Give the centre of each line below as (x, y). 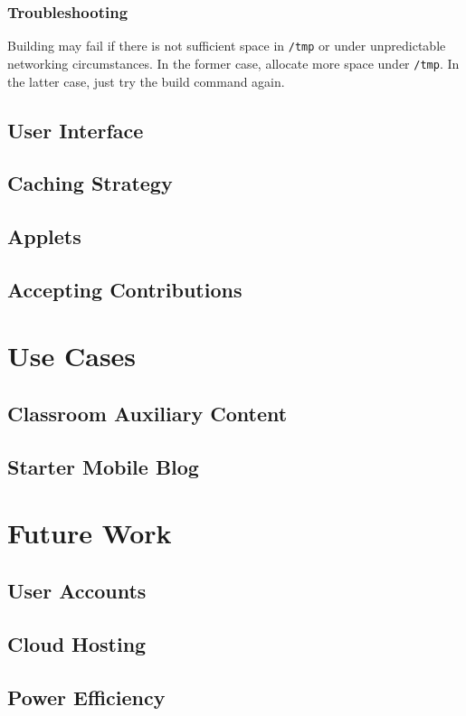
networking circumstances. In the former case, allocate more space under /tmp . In (233, 63)
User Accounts (77, 590)
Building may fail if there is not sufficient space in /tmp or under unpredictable (227, 46)
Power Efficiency (86, 697)
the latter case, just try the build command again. (146, 81)
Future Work (90, 533)
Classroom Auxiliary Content (147, 414)
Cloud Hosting (77, 643)
